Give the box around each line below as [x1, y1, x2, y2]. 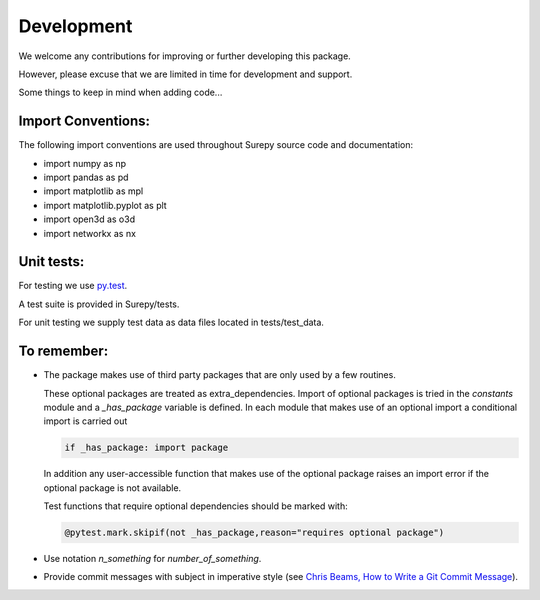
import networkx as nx [43, 227, 137, 239]
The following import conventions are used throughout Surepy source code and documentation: [18, 139, 414, 151]
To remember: [18, 343, 109, 360]
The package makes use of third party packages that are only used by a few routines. [43, 369, 397, 381]
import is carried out [43, 415, 128, 427]
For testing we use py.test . [18, 280, 128, 292]
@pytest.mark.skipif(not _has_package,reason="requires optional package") [64, 527, 445, 539]
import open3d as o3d [43, 213, 135, 225]
